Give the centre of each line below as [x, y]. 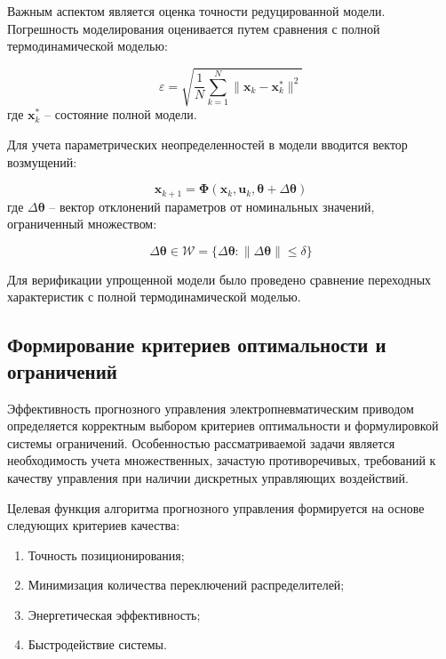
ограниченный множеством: [82, 224]
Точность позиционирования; [106, 555]
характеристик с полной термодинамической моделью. [154, 297]
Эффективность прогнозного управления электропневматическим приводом [211, 408]
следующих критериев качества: [94, 525]
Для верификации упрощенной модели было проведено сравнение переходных [219, 279]
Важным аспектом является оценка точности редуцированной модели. [196, 11]
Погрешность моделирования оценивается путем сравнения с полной [194, 28]
